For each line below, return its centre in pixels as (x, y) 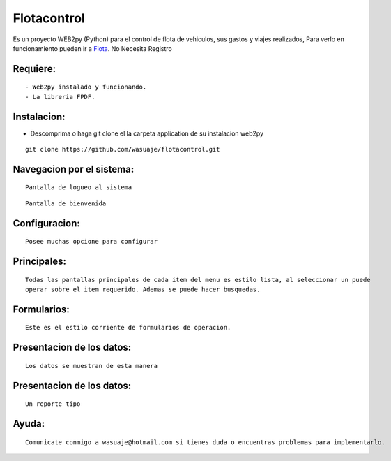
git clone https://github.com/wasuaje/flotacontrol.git (123, 149)
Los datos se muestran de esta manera (92, 366)
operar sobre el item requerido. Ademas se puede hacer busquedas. (143, 290)
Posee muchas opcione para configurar (92, 242)
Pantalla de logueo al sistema (79, 188)
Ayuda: (29, 424)
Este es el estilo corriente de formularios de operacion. (128, 328)
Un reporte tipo (53, 404)
